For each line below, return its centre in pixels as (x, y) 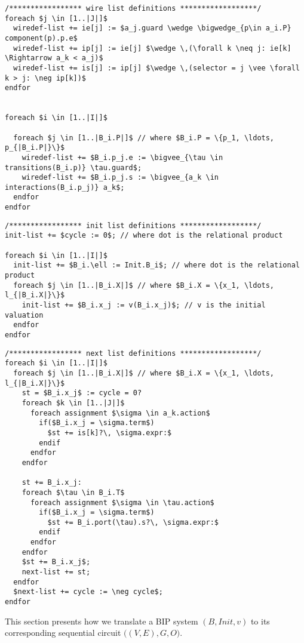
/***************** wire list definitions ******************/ (133, 8)
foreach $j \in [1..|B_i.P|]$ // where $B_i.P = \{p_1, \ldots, (144, 138)
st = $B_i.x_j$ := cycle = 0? (82, 393)
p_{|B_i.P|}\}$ (35, 148)
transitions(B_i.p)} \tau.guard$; (73, 167)
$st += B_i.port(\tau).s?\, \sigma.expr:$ (133, 522)
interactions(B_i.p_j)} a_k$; (65, 187)
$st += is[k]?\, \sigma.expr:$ (110, 433)
